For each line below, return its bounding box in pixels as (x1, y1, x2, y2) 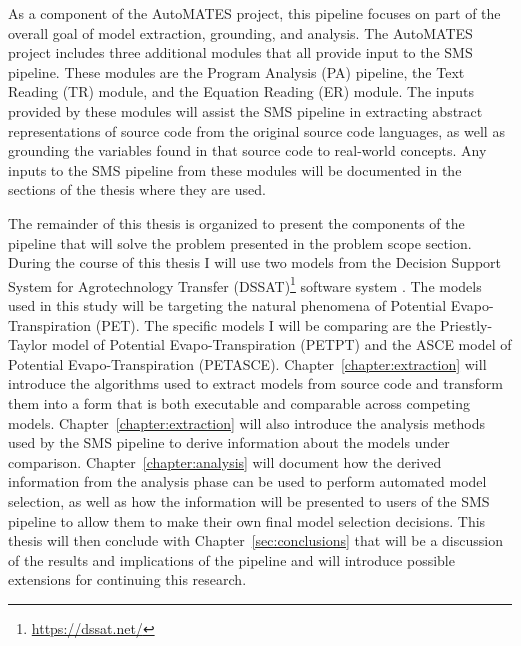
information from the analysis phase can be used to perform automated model (8, 471, 487, 492)
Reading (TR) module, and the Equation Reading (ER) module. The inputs (8, 81, 475, 102)
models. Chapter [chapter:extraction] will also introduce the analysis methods (8, 412, 485, 433)
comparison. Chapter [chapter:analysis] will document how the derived (8, 451, 442, 472)
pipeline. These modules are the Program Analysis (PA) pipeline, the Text (8, 61, 465, 82)
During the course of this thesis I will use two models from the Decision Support (8, 252, 502, 273)
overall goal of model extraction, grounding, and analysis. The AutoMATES (8, 22, 473, 43)
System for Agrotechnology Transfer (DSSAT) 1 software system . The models (8, 272, 482, 296)
